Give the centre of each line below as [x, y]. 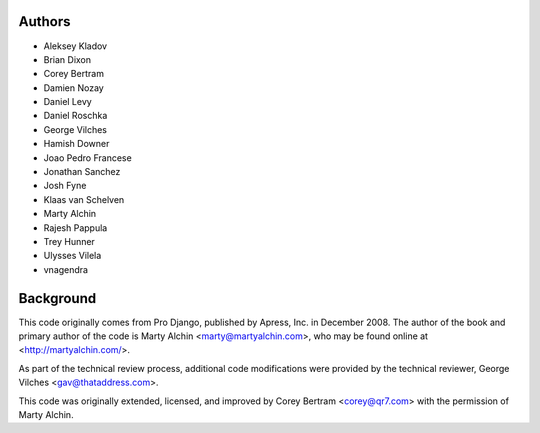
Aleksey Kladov [75, 46]
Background [57, 298]
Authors [44, 21]
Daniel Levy [67, 102]
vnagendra [66, 269]
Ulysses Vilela [72, 256]
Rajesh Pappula [75, 227]
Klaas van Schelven [84, 199]
